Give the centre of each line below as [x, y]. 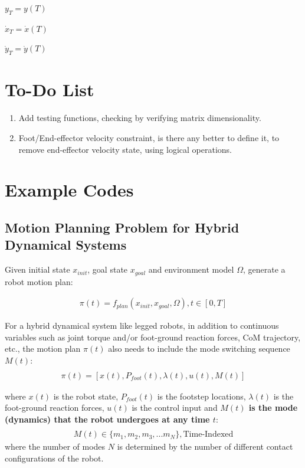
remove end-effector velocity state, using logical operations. [125, 149]
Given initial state [37, 269]
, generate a [264, 269]
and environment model [191, 269]
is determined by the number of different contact [205, 446]
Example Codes [69, 190]
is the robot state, [86, 396]
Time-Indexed [208, 435]
